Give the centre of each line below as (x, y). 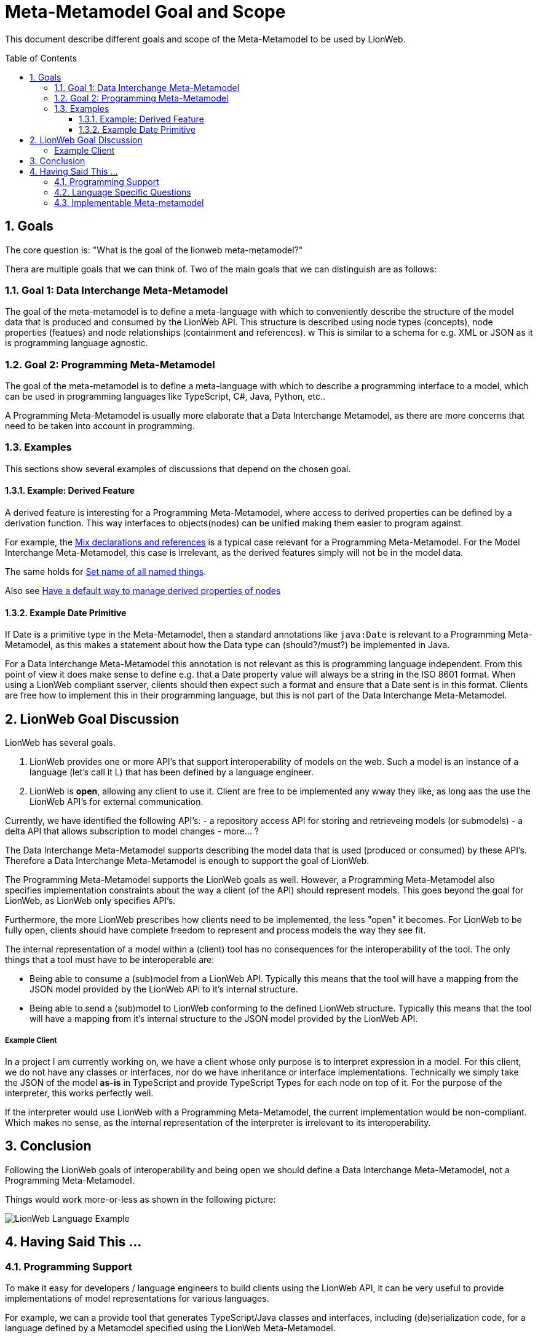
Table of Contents (41, 58)
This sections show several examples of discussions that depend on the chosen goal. (178, 469)
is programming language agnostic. (77, 343)
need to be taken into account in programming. (100, 426)
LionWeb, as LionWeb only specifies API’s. (90, 901)
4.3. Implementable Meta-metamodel (129, 202)
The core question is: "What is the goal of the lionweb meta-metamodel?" (154, 250)
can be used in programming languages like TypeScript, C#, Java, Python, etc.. (165, 397)
